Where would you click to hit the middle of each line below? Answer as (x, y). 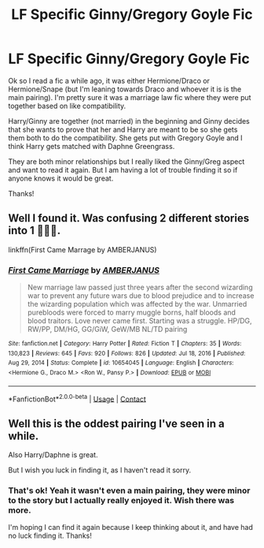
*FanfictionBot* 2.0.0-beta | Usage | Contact (77, 398)
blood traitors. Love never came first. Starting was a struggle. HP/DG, (140, 321)
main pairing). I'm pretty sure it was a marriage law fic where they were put (130, 97)
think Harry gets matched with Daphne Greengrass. (92, 146)
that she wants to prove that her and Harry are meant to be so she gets (123, 129)
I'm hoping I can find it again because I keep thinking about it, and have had (130, 527)
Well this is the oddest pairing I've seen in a (117, 423)
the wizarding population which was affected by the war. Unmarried (137, 304)
